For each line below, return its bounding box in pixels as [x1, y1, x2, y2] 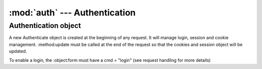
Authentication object [9, 21, 81, 30]
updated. [9, 48, 27, 54]
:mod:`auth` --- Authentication [9, 7, 136, 18]
